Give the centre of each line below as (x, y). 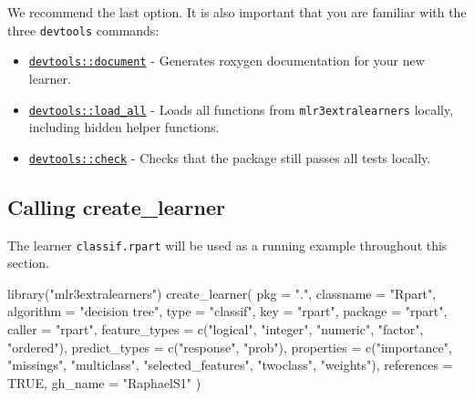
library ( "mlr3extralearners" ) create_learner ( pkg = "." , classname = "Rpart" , (222, 293)
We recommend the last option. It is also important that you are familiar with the (237, 12)
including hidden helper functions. (124, 127)
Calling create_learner (116, 206)
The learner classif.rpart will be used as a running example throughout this (227, 245)
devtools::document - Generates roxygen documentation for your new (227, 61)
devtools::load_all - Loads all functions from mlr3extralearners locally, (241, 109)
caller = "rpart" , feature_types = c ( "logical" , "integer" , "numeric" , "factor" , (216, 329)
